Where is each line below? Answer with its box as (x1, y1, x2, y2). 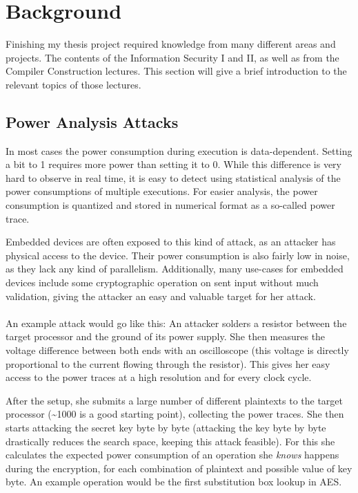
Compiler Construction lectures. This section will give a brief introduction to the (6, 64, 347, 78)
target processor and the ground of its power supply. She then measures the (6, 329, 326, 344)
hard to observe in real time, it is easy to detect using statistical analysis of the (6, 170, 341, 185)
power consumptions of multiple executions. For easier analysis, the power (6, 184, 318, 198)
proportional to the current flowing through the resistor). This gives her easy (6, 356, 330, 371)
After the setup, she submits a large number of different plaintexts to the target (6, 393, 344, 407)
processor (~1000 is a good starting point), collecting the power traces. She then (6, 407, 344, 421)
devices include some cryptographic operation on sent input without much (6, 275, 319, 290)
